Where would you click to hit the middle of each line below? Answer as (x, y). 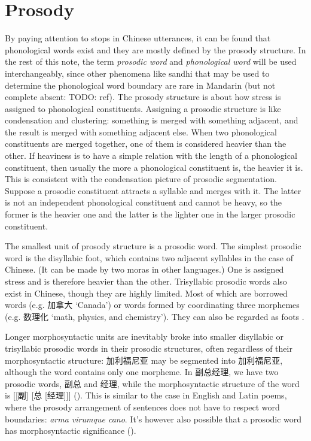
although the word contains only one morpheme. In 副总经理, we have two (142, 372)
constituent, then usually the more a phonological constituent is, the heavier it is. (154, 167)
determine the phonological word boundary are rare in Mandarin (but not (140, 85)
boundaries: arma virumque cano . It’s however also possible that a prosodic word (153, 419)
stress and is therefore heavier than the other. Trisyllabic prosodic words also (146, 281)
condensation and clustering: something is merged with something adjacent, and (152, 120)
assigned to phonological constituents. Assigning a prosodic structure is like (143, 108)
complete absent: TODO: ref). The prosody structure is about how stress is (143, 97)
